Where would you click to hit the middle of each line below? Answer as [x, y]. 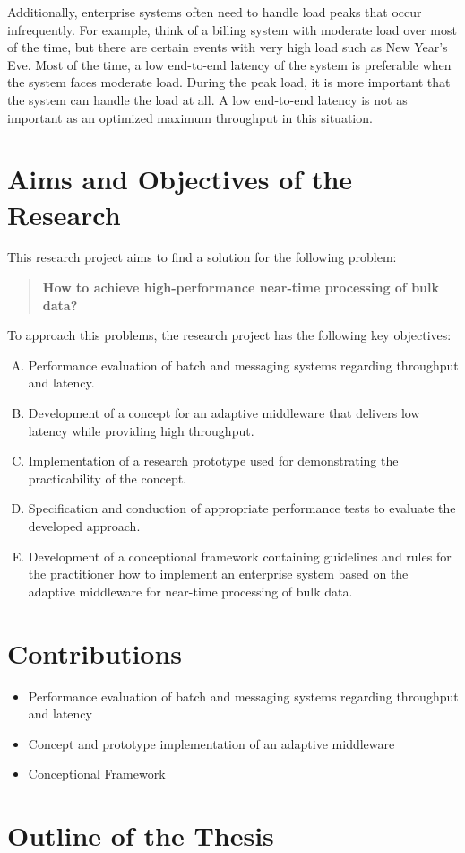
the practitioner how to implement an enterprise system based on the [218, 574]
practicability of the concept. [108, 478]
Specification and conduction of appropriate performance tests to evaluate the [242, 508]
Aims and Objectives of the [180, 179]
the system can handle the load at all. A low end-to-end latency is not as [207, 99]
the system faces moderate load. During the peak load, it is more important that [229, 82]
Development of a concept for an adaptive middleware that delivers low [224, 413]
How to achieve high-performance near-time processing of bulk [241, 287]
